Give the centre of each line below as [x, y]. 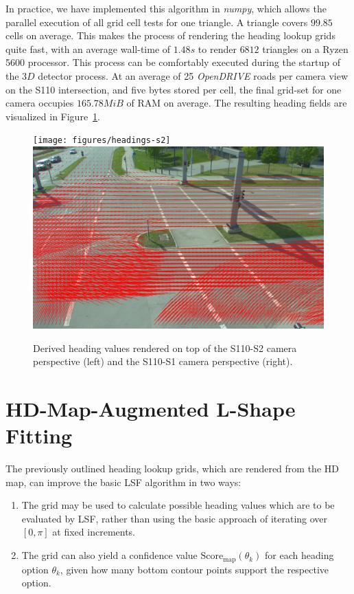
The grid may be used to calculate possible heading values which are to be [178, 505]
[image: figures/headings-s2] [102, 141]
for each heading [299, 555]
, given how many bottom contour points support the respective [194, 569]
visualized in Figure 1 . [53, 116]
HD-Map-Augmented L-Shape [151, 408]
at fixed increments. [94, 532]
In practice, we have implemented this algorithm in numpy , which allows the [166, 8]
